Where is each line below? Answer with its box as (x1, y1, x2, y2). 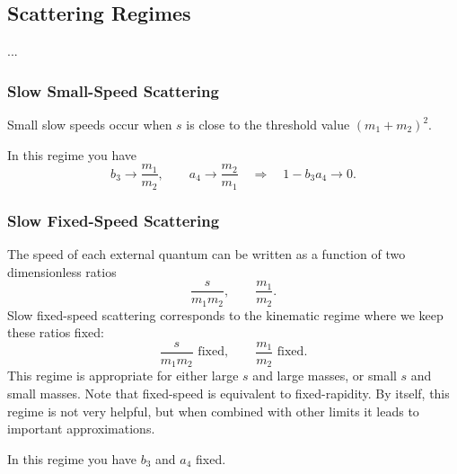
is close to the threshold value (186, 115, 350, 134)
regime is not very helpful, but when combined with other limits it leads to (7, 401, 419, 420)
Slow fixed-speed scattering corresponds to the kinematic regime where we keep (7, 305, 444, 324)
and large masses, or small (252, 366, 397, 385)
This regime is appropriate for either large (7, 366, 239, 385)
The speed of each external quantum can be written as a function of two (7, 244, 406, 263)
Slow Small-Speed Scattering (7, 79, 219, 102)
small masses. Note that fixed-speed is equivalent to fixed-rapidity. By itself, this (7, 383, 450, 402)
